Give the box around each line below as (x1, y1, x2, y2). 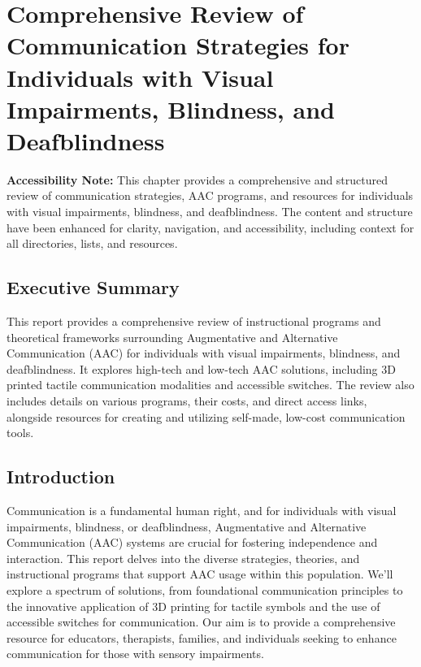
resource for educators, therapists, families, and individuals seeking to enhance (7, 629, 397, 646)
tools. (7, 424, 34, 441)
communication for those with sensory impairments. (7, 645, 264, 662)
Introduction (7, 464, 115, 489)
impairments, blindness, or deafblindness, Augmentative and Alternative (7, 518, 367, 535)
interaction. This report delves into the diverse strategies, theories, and (7, 549, 360, 566)
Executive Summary (7, 275, 180, 300)
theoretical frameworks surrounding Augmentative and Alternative (7, 328, 338, 345)
